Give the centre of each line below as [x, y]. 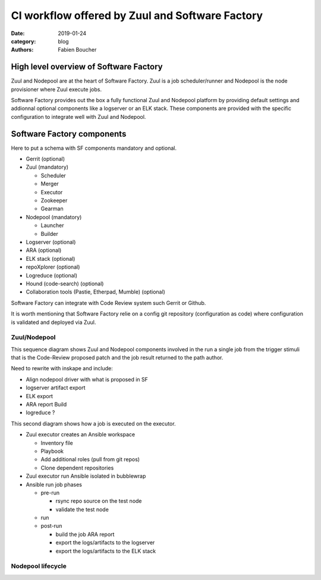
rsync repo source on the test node [99, 501]
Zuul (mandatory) [47, 167]
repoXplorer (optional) [53, 267]
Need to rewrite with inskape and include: [62, 368]
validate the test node [82, 509]
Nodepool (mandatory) [54, 217]
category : [23, 41]
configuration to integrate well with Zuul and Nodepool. [78, 116]
